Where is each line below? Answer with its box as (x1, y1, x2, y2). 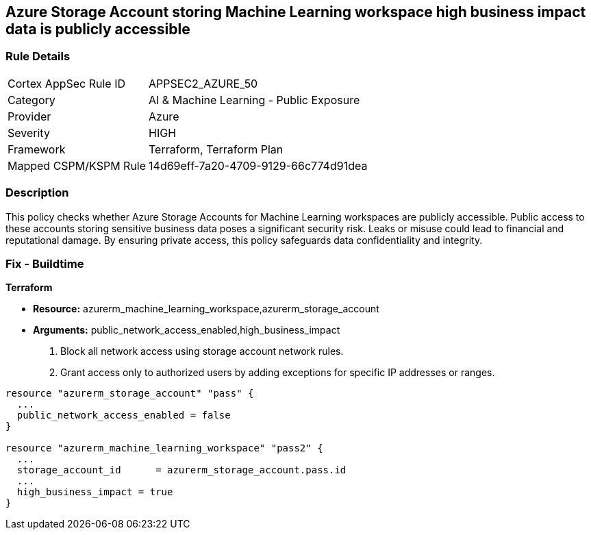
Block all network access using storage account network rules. (60, 345, 344, 358)
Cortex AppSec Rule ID (8, 76, 126, 90)
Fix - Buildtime (5, 256, 84, 271)
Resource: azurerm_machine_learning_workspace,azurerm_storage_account (33, 303, 379, 315)
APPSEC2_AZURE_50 (149, 76, 258, 90)
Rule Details (5, 49, 71, 64)
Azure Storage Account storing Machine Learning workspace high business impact (5, 3, 586, 21)
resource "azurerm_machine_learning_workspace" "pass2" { (5, 443, 323, 454)
